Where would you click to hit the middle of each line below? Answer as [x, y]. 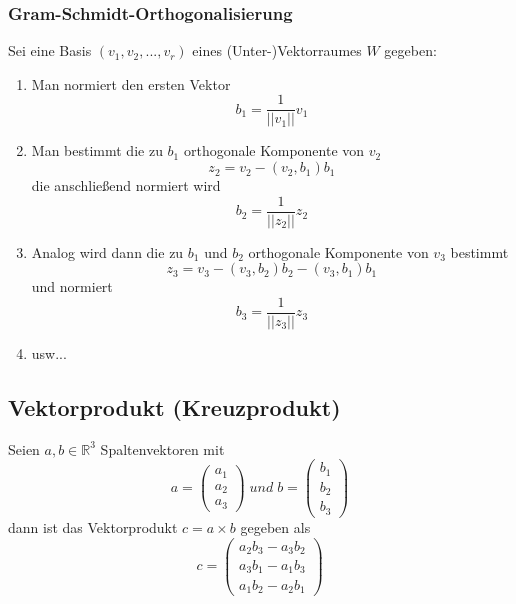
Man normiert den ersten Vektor [131, 83]
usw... [49, 352]
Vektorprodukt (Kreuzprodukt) [174, 406]
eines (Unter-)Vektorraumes [277, 50]
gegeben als [275, 526]
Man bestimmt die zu [97, 150]
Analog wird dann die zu [107, 251]
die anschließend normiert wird [126, 185]
